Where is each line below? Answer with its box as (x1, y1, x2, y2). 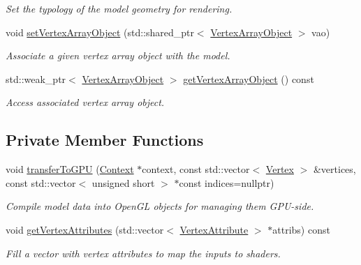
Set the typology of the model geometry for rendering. (6, 1, 233, 15)
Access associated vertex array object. (6, 95, 165, 109)
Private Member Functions (6, 129, 204, 151)
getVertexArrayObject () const (183, 71, 314, 86)
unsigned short (91, 175, 155, 190)
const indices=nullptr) (179, 175, 274, 190)
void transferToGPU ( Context (6, 162, 134, 176)
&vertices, (313, 162, 356, 176)
